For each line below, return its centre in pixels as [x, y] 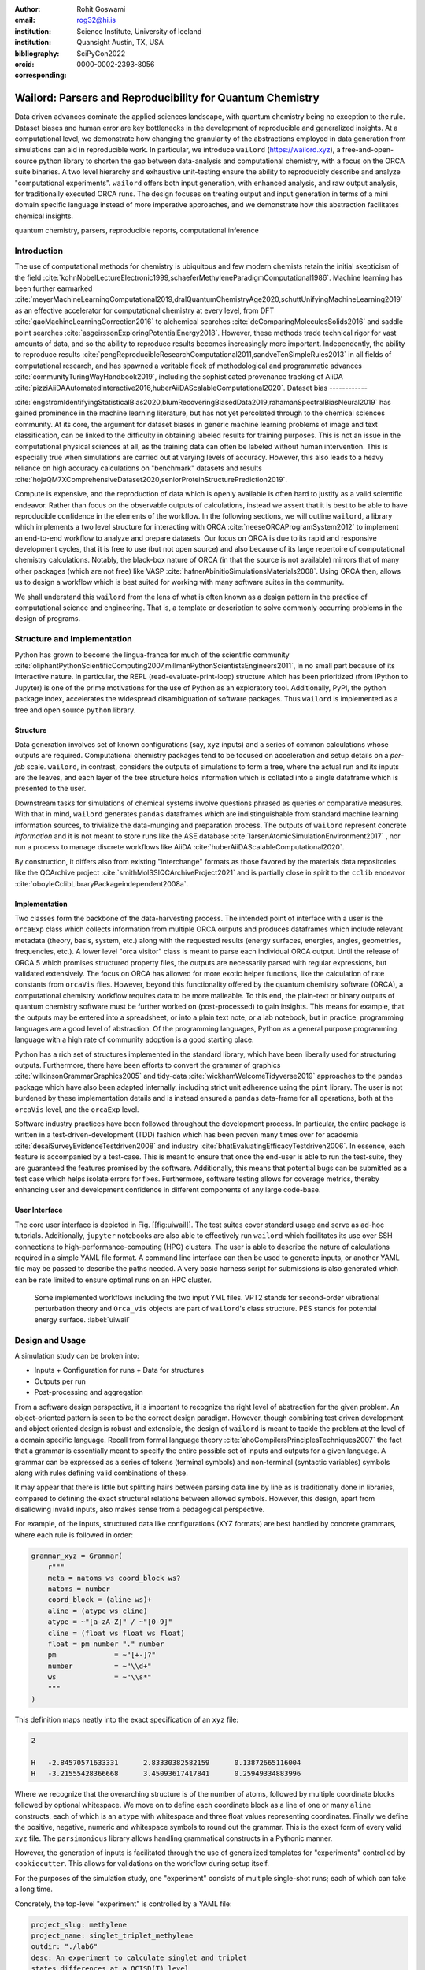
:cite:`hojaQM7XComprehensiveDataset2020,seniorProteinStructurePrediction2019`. [151, 479]
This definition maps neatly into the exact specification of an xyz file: [127, 1719]
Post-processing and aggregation [89, 1392]
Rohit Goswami [101, 9]
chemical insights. [44, 216]
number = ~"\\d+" [100, 1666]
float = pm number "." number [106, 1644]
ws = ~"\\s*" [100, 1677]
